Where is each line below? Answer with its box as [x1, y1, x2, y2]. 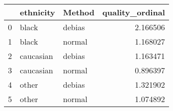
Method [63, 6, 95, 18]
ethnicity [20, 6, 55, 18]
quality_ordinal [102, 6, 165, 18]
